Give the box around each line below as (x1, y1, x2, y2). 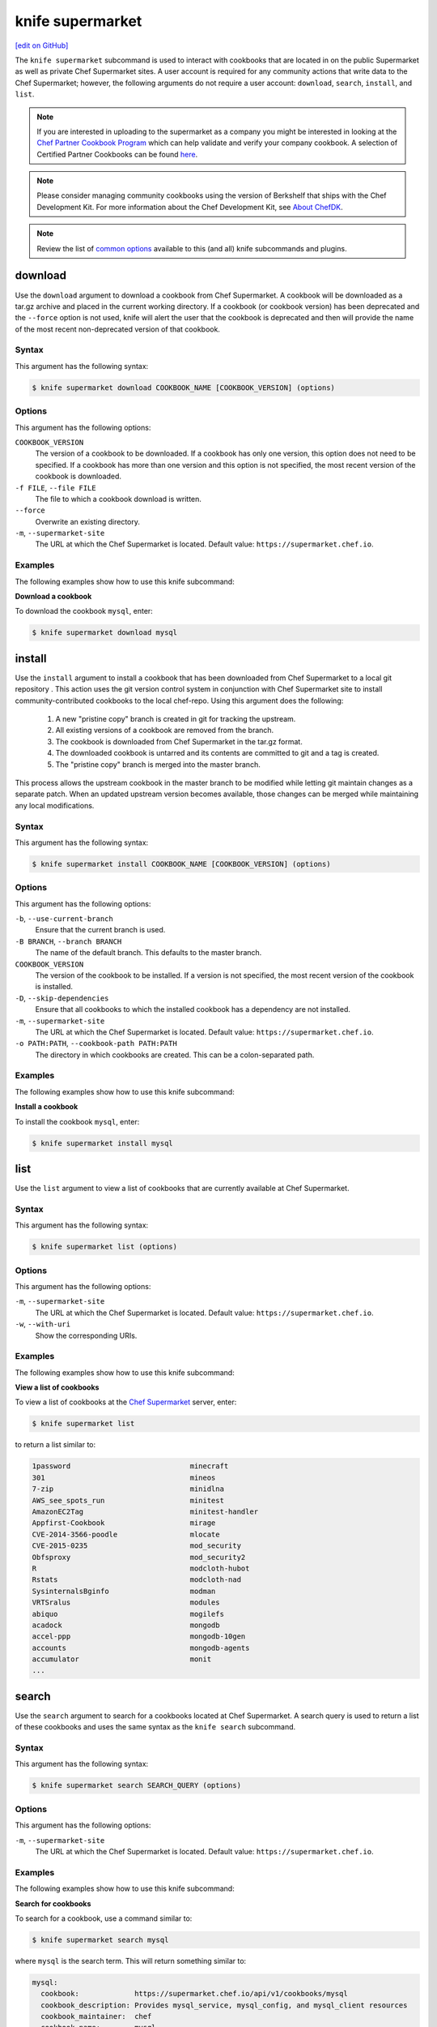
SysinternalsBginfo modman (32, 1586, 216, 1596)
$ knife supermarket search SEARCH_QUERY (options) (32, 1781, 242, 1790)
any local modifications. (15, 800, 95, 810)
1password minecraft (32, 1462, 229, 1471)
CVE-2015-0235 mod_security (32, 1541, 242, 1550)
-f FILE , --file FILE (15, 482, 96, 492)
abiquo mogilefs (32, 1609, 224, 1618)
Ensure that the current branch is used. (35, 925, 166, 935)
